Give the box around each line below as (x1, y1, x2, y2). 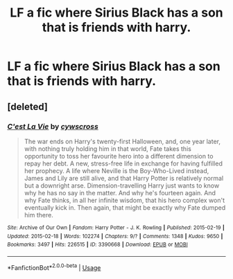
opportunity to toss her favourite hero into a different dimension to (24, 152, 214, 160)
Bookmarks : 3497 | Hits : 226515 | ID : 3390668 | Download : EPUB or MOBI (7, 241, 189, 249)
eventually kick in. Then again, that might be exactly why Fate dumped (24, 203, 226, 212)
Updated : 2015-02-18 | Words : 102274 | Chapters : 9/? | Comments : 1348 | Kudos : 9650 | (7, 233, 223, 240)
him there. (24, 210, 53, 219)
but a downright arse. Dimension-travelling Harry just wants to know (24, 181, 220, 190)
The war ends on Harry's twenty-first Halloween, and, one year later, (24, 137, 221, 145)
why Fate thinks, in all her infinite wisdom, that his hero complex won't (24, 196, 225, 204)
